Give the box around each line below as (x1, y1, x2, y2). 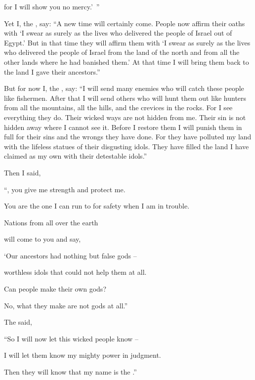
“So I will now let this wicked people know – (4, 333, 138, 343)
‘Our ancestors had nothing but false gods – (4, 250, 137, 260)
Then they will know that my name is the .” (4, 367, 137, 377)
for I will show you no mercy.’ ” (4, 1, 100, 11)
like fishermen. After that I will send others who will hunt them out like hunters (4, 92, 247, 103)
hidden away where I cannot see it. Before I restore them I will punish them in (4, 122, 242, 132)
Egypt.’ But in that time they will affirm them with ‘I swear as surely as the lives (4, 37, 251, 47)
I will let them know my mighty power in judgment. (4, 350, 161, 360)
